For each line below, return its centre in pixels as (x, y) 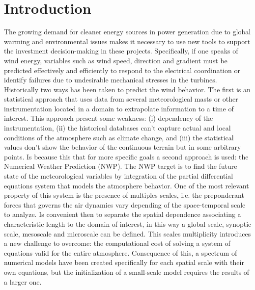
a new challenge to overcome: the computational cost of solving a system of (117, 243)
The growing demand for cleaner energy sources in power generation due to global (127, 32)
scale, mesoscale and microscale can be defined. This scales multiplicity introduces (127, 233)
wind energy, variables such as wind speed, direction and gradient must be (116, 60)
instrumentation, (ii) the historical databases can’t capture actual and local (117, 128)
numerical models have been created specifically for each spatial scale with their (124, 262)
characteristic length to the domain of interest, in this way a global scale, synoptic (128, 224)
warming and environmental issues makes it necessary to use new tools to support (127, 41)
